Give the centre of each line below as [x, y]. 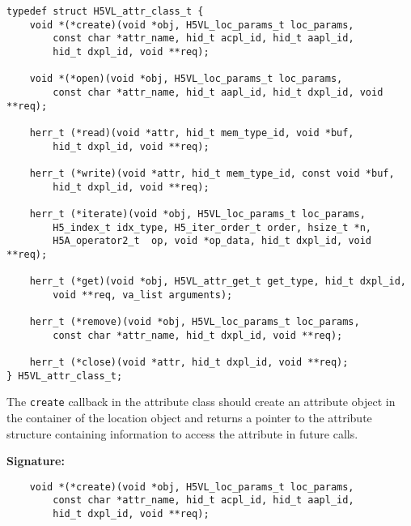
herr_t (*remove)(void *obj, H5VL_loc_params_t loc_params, [195, 322]
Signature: [36, 461]
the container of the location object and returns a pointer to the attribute [189, 418]
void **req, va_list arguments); [143, 295]
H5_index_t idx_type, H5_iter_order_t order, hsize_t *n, [212, 227]
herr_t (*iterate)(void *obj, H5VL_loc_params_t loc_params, [197, 214]
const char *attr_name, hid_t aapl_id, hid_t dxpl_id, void [218, 92]
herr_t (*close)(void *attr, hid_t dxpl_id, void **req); [189, 363]
